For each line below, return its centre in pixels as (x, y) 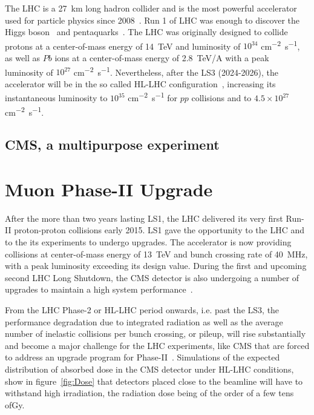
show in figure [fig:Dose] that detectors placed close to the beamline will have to (154, 381)
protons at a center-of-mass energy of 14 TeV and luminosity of (123, 46)
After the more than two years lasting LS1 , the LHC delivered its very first (144, 218)
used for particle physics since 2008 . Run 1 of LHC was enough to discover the (152, 20)
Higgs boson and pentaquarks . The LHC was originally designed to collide (146, 32)
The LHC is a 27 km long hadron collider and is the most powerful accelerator (151, 8)
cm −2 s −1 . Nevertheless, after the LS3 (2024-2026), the (176, 71)
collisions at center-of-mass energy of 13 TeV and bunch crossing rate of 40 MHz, (156, 254)
